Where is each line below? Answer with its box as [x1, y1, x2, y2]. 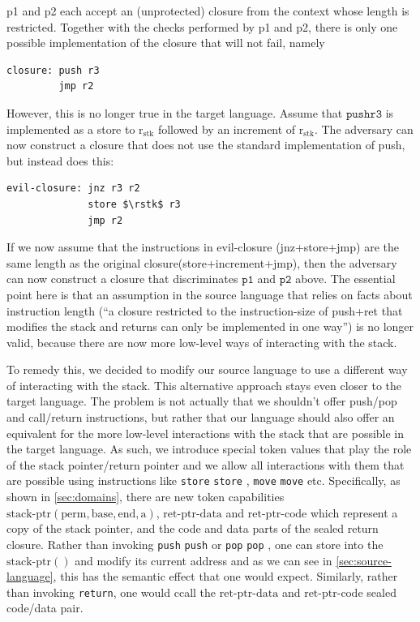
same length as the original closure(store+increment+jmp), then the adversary [6, 254, 397, 271]
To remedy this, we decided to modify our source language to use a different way [6, 361, 408, 378]
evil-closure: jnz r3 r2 [6, 182, 140, 195]
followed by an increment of [157, 120, 296, 137]
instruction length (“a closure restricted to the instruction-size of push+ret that [6, 302, 403, 319]
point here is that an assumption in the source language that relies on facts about [6, 285, 413, 302]
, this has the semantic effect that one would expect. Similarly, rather [53, 568, 398, 585]
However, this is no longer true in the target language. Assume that [6, 104, 343, 121]
